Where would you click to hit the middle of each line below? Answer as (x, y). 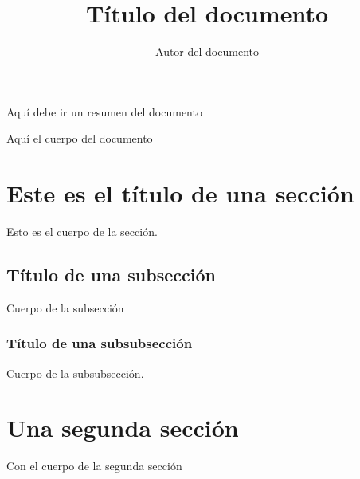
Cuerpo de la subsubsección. (75, 373)
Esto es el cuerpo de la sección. (82, 232)
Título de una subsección (111, 275)
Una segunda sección (123, 428)
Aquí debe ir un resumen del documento (104, 111)
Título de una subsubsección (100, 343)
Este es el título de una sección (180, 193)
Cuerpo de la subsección (65, 307)
